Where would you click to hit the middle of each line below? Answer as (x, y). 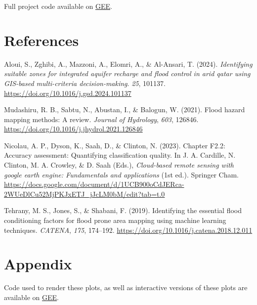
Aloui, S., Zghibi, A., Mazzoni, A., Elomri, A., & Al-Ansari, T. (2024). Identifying (128, 64)
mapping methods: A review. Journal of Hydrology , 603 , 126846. (101, 119)
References (42, 40)
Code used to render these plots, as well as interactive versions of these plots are (126, 287)
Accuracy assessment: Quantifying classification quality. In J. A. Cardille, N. (120, 155)
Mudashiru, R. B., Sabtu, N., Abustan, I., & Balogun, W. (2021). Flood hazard (125, 109)
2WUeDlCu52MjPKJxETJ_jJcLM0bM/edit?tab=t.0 (85, 194)
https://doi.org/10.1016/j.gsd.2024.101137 (68, 93)
